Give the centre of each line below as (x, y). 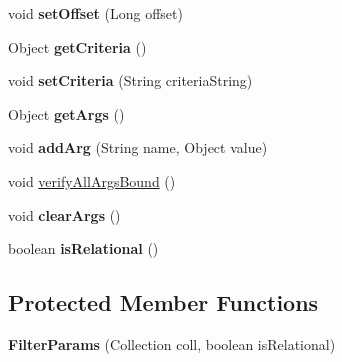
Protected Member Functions (163, 302)
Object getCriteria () (77, 46)
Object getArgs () (66, 113)
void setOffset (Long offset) (95, 13)
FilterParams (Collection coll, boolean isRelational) (172, 343)
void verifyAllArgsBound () (92, 180)
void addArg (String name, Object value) (138, 147)
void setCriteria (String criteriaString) (130, 80)
